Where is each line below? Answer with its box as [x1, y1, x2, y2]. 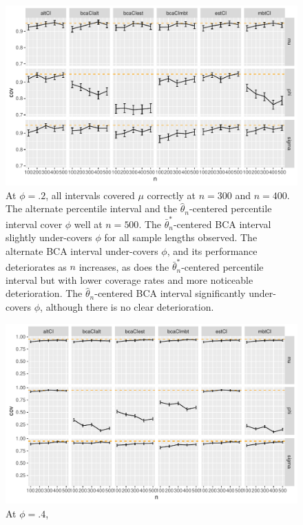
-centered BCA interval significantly [94, 286, 246, 300]
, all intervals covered [45, 187, 135, 202]
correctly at [147, 187, 196, 202]
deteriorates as [6, 259, 67, 274]
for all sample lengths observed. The [104, 230, 258, 245]
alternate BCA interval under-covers [6, 243, 158, 258]
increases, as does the [79, 259, 169, 274]
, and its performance [167, 243, 258, 258]
